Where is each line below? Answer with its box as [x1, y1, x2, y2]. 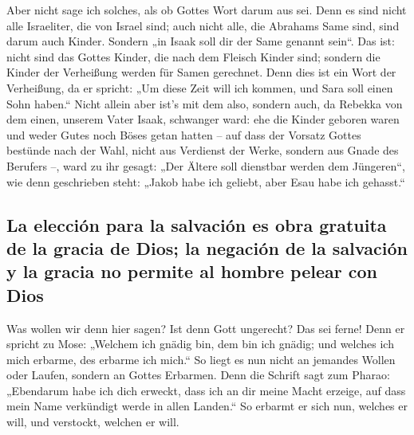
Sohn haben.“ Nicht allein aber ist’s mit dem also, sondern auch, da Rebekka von [6, 95, 403, 112]
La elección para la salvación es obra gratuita [6, 212, 387, 237]
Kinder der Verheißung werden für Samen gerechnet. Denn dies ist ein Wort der [6, 64, 396, 80]
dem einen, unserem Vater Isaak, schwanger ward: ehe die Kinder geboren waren [6, 111, 400, 127]
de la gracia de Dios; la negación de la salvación [6, 235, 408, 260]
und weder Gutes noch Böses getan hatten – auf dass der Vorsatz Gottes [6, 126, 361, 143]
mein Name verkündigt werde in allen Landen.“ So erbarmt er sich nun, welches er [6, 398, 408, 414]
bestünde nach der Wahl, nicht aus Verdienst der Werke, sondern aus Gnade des [6, 142, 399, 159]
